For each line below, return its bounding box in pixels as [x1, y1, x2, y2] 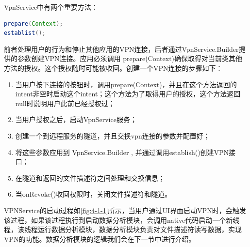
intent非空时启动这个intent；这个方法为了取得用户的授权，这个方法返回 [15, 89, 241, 99]
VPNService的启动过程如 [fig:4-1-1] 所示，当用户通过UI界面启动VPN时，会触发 [4, 205, 246, 215]
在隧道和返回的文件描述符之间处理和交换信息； [15, 172, 165, 183]
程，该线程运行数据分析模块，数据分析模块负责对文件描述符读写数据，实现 [4, 224, 242, 234]
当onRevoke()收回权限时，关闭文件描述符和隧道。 [15, 189, 172, 199]
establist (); [4, 30, 46, 37]
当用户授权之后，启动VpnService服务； [15, 114, 137, 124]
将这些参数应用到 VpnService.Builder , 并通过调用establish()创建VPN [15, 147, 229, 157]
